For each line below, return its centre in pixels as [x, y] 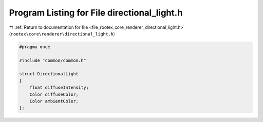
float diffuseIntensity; [59, 88]
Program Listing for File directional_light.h [96, 13]
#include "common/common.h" [53, 60]
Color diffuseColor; [54, 94]
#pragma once [35, 47]
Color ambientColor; [54, 101]
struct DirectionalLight [49, 74]
